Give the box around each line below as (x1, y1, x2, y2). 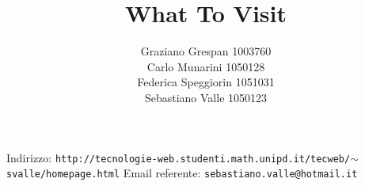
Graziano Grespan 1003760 (140, 43, 272, 59)
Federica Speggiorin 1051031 (137, 74, 275, 90)
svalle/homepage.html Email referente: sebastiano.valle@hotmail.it (6, 165, 358, 181)
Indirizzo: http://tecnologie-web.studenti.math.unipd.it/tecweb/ (6, 149, 351, 165)
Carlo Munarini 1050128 (146, 58, 265, 74)
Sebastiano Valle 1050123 (144, 89, 268, 105)
